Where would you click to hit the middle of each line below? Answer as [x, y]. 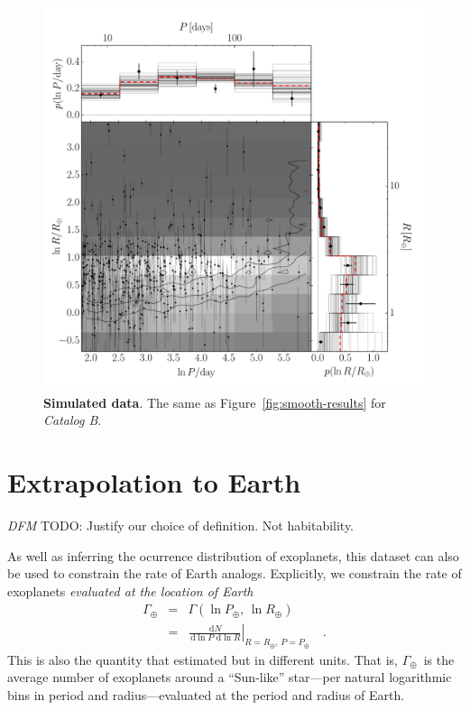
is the [439, 659]
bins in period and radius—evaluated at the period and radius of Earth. [206, 694]
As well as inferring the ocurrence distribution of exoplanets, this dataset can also [233, 555]
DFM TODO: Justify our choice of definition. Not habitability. [181, 525]
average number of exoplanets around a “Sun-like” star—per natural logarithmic [230, 677]
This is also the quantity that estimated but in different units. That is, [203, 659]
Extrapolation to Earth [154, 481]
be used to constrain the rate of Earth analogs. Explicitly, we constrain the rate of [235, 573]
